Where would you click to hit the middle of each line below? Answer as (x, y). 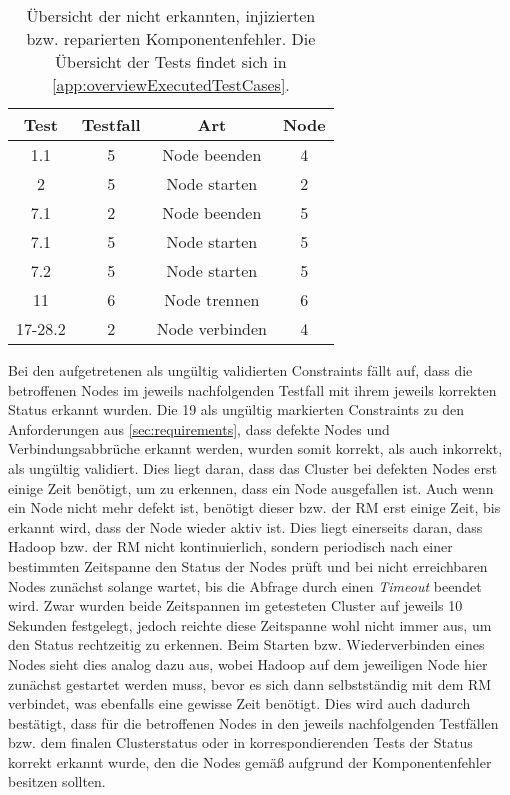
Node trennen (212, 299)
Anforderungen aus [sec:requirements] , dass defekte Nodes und (199, 428)
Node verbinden (211, 328)
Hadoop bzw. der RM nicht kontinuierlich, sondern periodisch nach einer (230, 546)
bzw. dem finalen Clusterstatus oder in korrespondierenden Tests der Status (240, 742)
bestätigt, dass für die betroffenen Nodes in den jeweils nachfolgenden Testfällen (253, 722)
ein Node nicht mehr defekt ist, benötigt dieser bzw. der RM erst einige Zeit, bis (254, 507)
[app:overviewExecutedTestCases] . (170, 84)
